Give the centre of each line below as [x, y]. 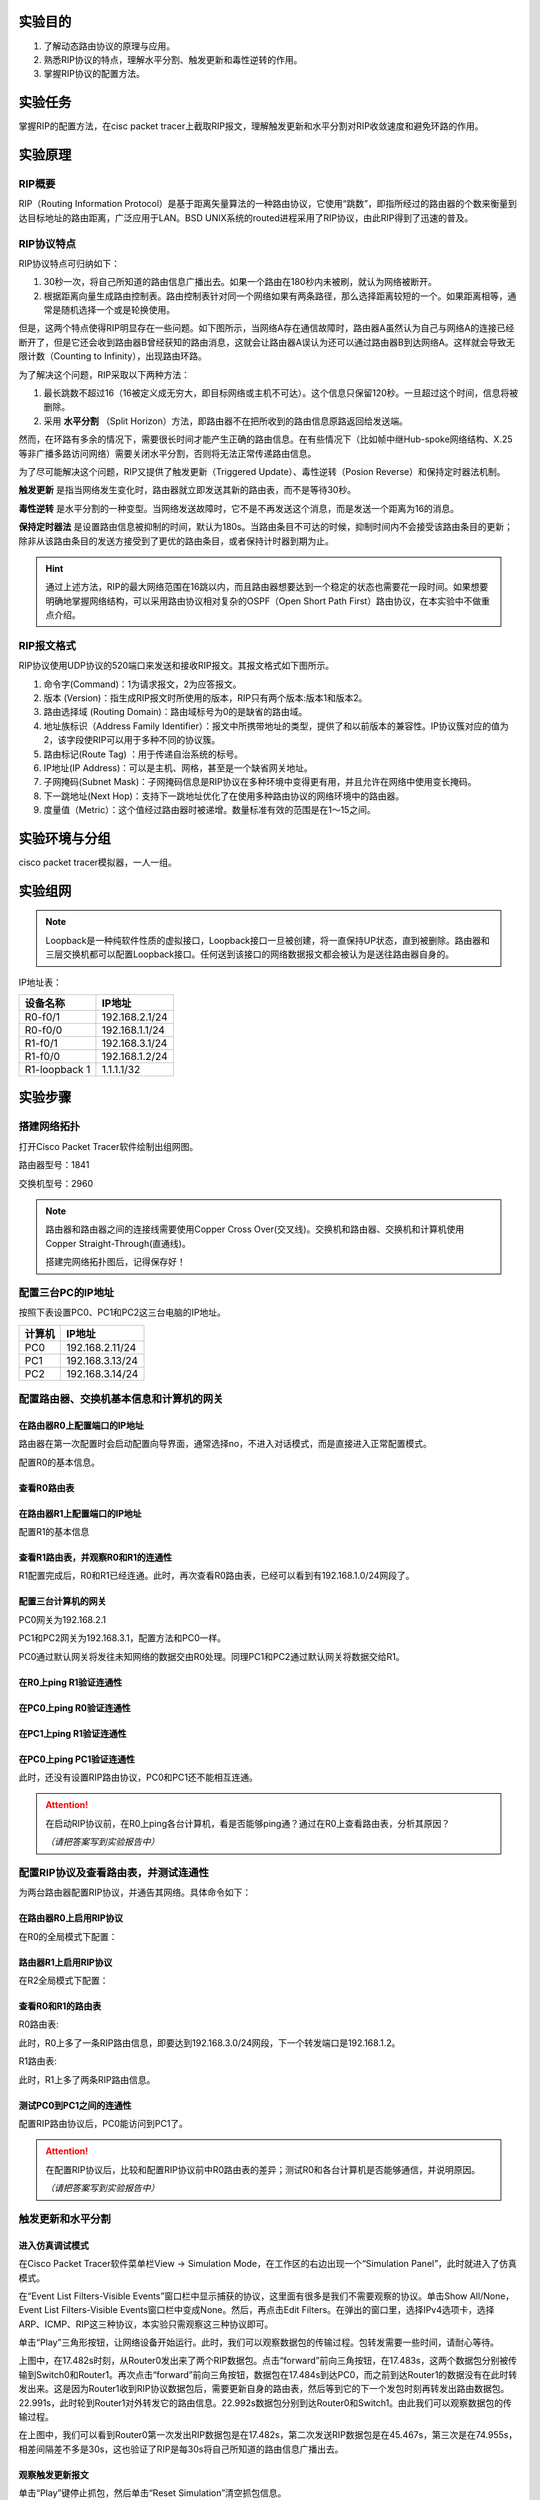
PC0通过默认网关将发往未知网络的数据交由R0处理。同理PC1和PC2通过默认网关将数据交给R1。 [211, 1656]
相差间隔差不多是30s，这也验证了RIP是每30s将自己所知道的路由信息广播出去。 [181, 2449]
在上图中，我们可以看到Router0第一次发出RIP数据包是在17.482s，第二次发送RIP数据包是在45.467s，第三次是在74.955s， [268, 2435]
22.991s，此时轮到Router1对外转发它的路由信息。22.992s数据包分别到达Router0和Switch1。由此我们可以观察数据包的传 [265, 2402]
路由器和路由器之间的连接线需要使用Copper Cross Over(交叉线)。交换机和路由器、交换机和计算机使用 [255, 1229]
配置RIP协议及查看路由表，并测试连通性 [114, 1872]
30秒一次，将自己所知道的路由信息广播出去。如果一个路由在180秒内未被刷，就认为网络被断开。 [240, 282]
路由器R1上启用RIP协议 [65, 1962]
